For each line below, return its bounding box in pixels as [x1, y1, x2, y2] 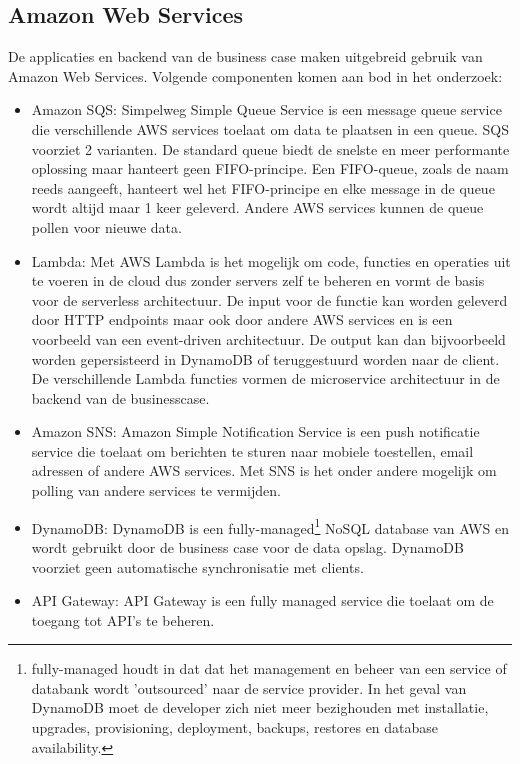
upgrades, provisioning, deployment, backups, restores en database [31, 717, 439, 738]
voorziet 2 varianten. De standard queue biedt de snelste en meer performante [31, 138, 510, 159]
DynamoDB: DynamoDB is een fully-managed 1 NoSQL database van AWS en [31, 514, 509, 538]
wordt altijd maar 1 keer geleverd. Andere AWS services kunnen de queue [31, 197, 484, 218]
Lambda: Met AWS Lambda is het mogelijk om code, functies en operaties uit [31, 250, 511, 271]
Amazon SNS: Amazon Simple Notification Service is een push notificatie [31, 421, 480, 442]
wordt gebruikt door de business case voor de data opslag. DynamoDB [31, 536, 464, 557]
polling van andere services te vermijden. [31, 480, 281, 501]
